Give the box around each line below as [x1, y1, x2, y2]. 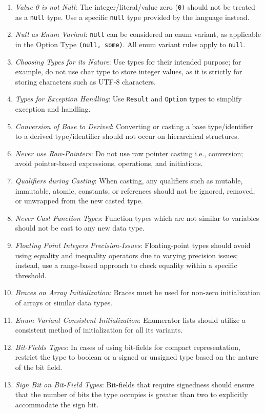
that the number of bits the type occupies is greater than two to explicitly [15, 389, 248, 400]
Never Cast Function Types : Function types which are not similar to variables [15, 212, 259, 223]
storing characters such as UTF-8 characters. [15, 76, 156, 87]
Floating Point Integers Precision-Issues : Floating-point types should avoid [15, 240, 251, 250]
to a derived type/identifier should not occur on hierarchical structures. [15, 131, 239, 141]
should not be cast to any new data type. [15, 222, 145, 233]
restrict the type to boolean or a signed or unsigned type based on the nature [15, 352, 258, 362]
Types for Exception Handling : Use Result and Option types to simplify [15, 93, 242, 104]
